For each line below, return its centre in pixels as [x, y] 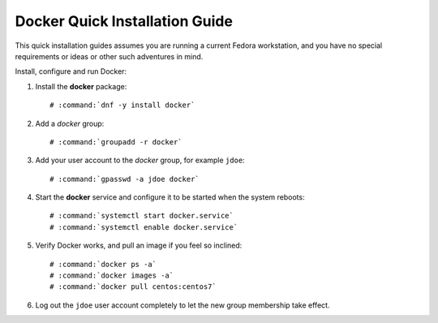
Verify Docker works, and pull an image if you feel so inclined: [139, 245]
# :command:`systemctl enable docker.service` [144, 227]
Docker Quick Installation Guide [124, 21]
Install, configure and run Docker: [71, 71]
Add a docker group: [70, 123]
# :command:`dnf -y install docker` [122, 105]
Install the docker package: [81, 86]
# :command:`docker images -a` [112, 276]
